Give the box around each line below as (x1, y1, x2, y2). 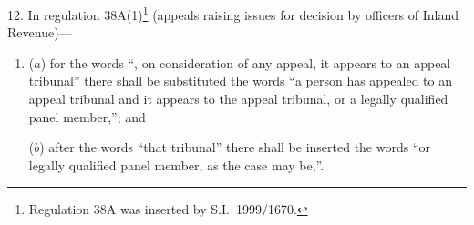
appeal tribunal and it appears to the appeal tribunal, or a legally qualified (28, 89, 448, 108)
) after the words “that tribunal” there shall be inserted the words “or (39, 138, 431, 157)
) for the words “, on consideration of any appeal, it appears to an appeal (40, 53, 451, 72)
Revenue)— (7, 23, 72, 42)
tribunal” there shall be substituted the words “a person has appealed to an (28, 71, 452, 90)
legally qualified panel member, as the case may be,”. (28, 155, 325, 174)
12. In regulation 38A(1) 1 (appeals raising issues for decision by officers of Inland (7, 3, 459, 24)
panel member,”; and (28, 107, 146, 126)
